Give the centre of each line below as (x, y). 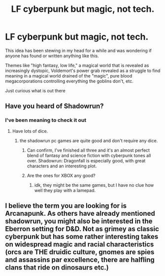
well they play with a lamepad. (65, 190)
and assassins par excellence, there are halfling (80, 260)
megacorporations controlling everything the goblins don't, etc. (69, 81)
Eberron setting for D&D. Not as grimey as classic (82, 229)
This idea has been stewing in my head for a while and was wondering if (78, 50)
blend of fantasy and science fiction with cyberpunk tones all (89, 155)
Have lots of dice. (30, 131)
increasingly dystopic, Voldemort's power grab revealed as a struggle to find (83, 71)
